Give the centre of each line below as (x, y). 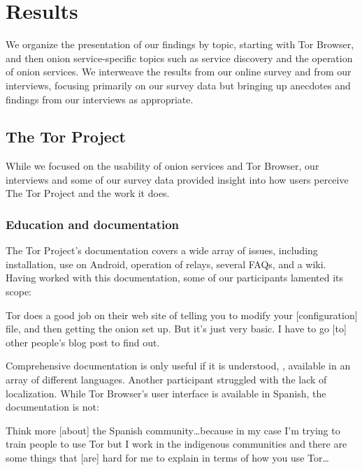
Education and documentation (93, 224)
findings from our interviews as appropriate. (100, 99)
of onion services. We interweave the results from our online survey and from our (179, 72)
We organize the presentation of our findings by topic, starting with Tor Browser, (180, 44)
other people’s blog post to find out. (83, 342)
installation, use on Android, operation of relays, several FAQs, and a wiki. (166, 264)
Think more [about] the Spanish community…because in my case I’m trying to (173, 430)
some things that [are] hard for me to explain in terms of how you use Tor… (167, 458)
